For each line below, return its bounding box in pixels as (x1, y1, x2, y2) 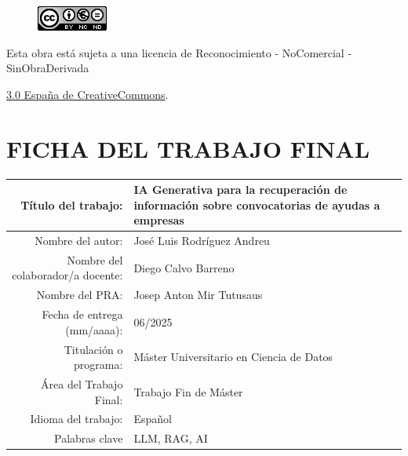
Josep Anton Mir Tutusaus (133, 286, 263, 303)
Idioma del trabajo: (30, 410, 123, 427)
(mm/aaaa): (65, 321, 123, 337)
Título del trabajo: (20, 196, 123, 213)
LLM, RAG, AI (133, 430, 208, 447)
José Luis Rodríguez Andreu (133, 232, 270, 249)
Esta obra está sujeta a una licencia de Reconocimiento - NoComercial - (6, 44, 352, 60)
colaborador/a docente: (12, 267, 123, 283)
